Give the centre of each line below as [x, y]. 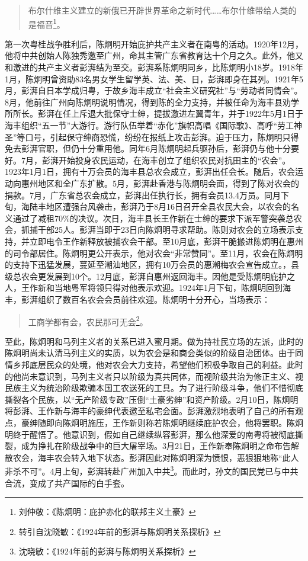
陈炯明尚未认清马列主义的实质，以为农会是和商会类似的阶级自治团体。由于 [150, 353]
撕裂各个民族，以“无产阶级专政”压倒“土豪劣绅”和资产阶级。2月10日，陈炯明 [152, 399]
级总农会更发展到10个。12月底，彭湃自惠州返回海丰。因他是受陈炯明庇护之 [150, 276]
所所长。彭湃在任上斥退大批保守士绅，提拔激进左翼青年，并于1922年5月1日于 [154, 113]
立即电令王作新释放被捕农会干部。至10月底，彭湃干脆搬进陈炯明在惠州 [166, 241]
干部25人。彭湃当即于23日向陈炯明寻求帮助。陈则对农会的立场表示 [166, 230]
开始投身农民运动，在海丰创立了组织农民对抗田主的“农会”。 [174, 160]
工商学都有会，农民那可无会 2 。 [88, 320]
